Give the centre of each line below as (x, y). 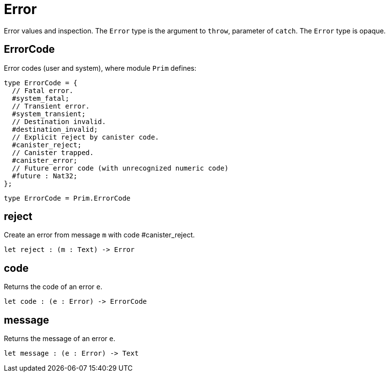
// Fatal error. (43, 90)
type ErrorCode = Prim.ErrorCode (67, 198)
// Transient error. (51, 106)
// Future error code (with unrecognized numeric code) (120, 168)
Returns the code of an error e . (53, 287)
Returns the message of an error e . (60, 339)
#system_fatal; (40, 98)
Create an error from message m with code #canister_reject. (99, 235)
